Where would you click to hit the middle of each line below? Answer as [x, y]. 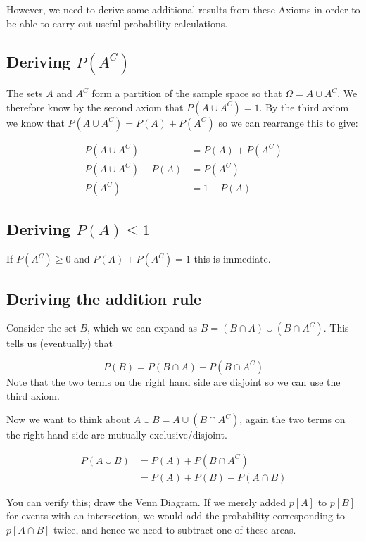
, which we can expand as [143, 328]
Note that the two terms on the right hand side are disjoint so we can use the [173, 381]
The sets [25, 93]
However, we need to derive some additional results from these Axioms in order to [183, 9]
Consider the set [42, 328]
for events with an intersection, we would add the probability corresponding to [176, 516]
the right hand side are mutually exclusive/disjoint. [117, 435]
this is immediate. [232, 259]
